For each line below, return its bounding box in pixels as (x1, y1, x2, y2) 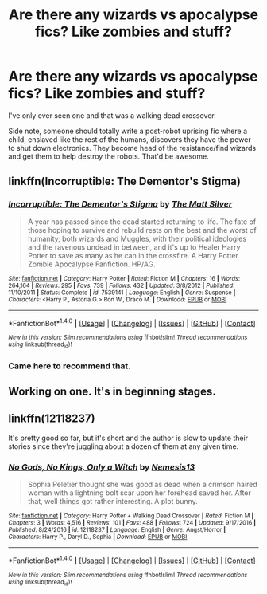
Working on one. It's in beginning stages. (8, 384, 216, 398)
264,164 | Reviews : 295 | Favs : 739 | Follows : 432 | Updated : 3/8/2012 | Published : (8, 281, 235, 289)
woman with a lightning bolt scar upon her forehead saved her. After (27, 488, 252, 498)
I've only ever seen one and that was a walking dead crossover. (8, 110, 216, 120)
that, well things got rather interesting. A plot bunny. (27, 497, 199, 506)
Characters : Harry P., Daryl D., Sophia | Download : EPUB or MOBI (8, 533, 188, 541)
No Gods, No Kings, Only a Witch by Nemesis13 (8, 461, 195, 472)
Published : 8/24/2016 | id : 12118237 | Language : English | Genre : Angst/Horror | (8, 526, 226, 534)
